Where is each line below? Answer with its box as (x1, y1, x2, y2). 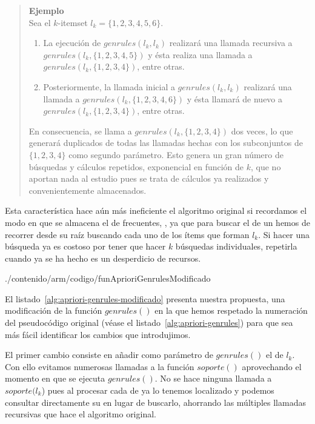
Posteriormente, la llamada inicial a (43, 80, 175, 93)
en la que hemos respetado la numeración (154, 304, 308, 317)
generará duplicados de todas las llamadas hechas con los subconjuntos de (28, 136, 303, 149)
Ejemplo (28, 4, 64, 16)
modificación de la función (5, 304, 102, 317)
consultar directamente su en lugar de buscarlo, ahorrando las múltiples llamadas (5, 396, 306, 408)
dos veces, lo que (231, 124, 293, 137)
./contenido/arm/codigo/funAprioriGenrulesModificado (5, 272, 211, 285)
